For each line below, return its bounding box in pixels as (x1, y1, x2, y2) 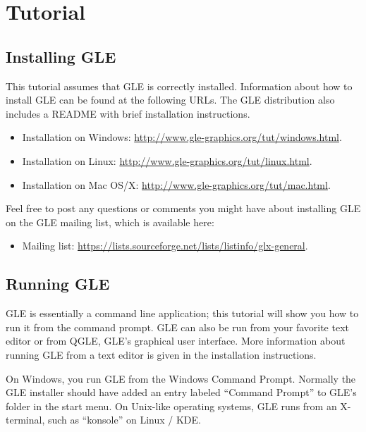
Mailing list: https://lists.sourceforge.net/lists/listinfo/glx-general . (22, 238, 308, 253)
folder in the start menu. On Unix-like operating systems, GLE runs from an (6, 398, 337, 413)
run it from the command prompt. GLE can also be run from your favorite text (6, 319, 349, 334)
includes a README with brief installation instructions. (6, 106, 250, 121)
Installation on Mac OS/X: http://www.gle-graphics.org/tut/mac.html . (22, 177, 331, 192)
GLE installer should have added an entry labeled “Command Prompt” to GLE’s (6, 385, 357, 400)
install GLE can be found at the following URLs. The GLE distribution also (6, 92, 335, 107)
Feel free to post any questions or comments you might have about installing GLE (6, 201, 361, 216)
